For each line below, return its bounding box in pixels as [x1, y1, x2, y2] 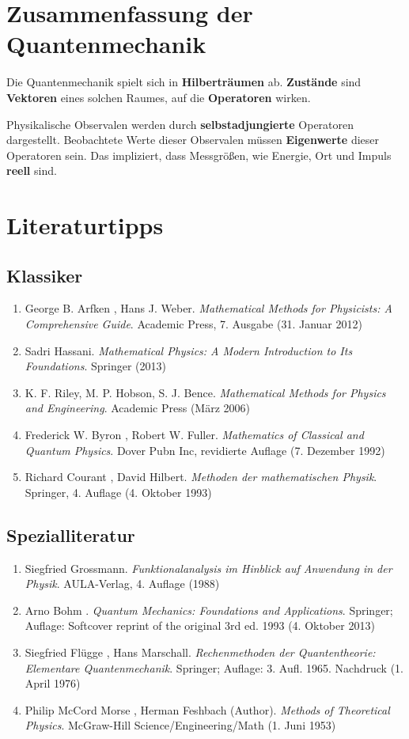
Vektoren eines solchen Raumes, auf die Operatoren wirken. [6, 89, 311, 105]
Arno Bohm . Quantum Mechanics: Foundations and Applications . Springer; [25, 601, 393, 618]
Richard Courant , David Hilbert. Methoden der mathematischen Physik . [25, 468, 377, 485]
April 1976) [25, 675, 81, 692]
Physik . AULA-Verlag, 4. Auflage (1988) [25, 575, 220, 592]
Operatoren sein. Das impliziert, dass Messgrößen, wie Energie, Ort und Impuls [6, 146, 392, 163]
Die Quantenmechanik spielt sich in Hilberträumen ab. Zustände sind [6, 74, 362, 90]
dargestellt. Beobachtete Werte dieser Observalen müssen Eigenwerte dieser [6, 131, 379, 148]
